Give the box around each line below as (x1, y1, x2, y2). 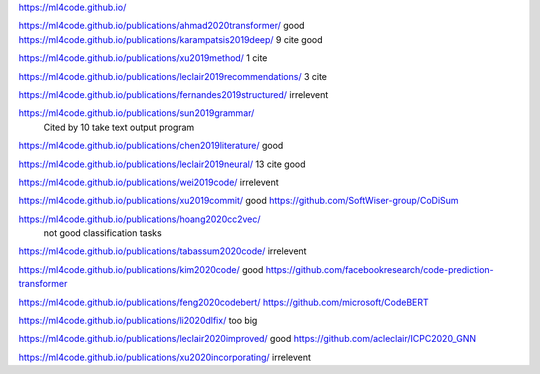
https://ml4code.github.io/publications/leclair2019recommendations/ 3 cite (18, 70, 328, 82)
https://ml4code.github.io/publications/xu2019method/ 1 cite (18, 52, 268, 64)
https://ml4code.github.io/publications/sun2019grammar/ (18, 107, 255, 119)
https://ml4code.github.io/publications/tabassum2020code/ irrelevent (18, 245, 307, 257)
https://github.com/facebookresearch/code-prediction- (265, 263, 494, 275)
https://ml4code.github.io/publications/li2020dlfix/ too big (18, 315, 258, 327)
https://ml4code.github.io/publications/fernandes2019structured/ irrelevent (18, 88, 329, 100)
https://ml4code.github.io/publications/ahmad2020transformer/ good (18, 20, 305, 32)
